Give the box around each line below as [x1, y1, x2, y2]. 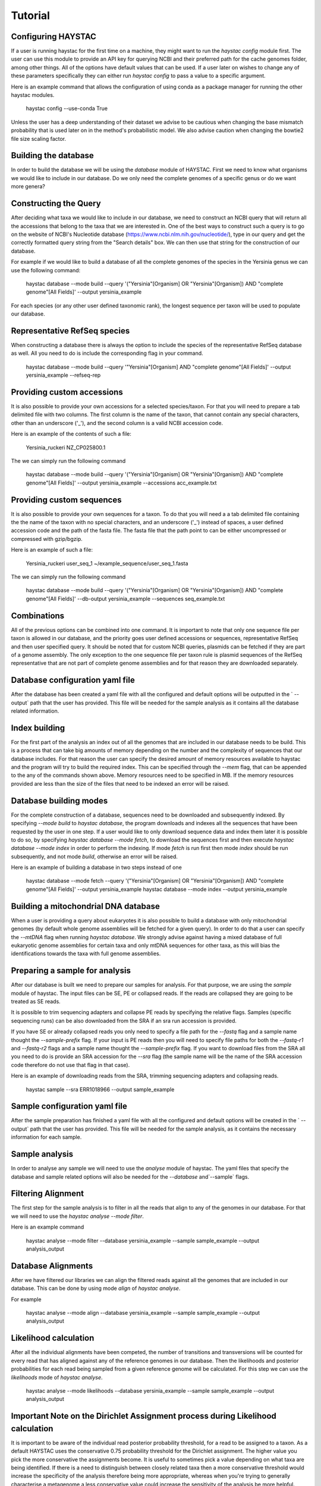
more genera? [11, 183, 46, 190]
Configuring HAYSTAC [11, 32, 96, 42]
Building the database [11, 150, 95, 160]
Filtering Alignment [11, 1189, 84, 1199]
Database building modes [11, 795, 108, 805]
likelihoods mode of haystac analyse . [11, 1374, 103, 1381]
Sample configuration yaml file [11, 1101, 128, 1112]
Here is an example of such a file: [11, 546, 93, 553]
